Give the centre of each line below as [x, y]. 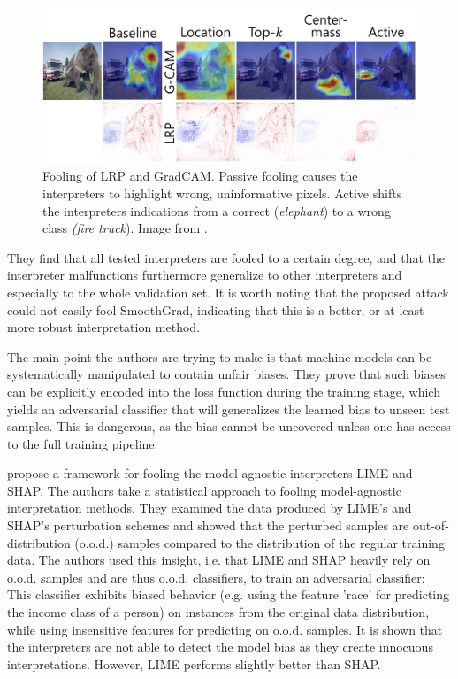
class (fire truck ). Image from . [125, 228]
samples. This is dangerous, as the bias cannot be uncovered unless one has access [229, 426]
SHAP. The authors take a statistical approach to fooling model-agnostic [204, 490]
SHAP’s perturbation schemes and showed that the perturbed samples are [208, 525]
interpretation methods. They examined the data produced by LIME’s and [210, 508]
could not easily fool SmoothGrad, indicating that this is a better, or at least [216, 309]
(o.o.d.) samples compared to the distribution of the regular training [260, 542]
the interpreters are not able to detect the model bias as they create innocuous [220, 647]
